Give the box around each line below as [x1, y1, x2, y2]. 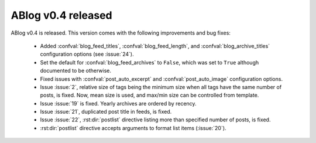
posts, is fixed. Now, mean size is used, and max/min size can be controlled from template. [40, 91, 259, 99]
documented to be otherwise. [40, 67, 111, 74]
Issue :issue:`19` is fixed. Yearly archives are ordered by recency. [40, 100, 197, 107]
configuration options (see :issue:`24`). [40, 50, 134, 58]
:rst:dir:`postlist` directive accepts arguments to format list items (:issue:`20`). [40, 124, 226, 131]
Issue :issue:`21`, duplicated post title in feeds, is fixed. [40, 108, 172, 115]
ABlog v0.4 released [11, 9, 112, 22]
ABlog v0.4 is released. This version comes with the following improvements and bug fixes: [11, 29, 231, 36]
